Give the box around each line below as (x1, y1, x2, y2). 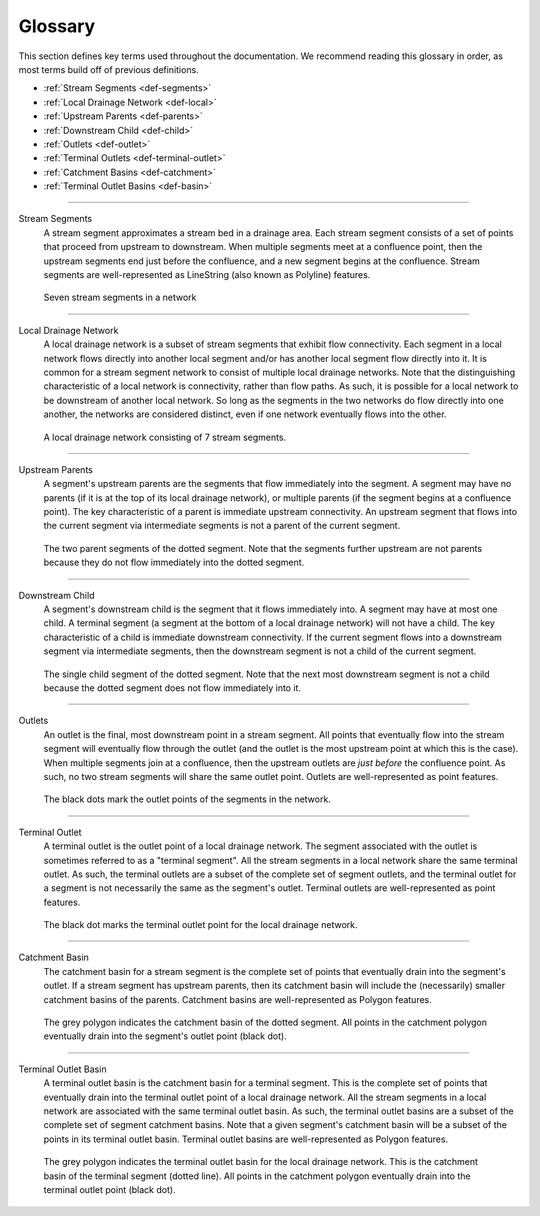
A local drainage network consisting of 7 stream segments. (43, 431, 287, 443)
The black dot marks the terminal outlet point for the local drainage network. (43, 919, 358, 931)
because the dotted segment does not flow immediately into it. (43, 682, 302, 694)
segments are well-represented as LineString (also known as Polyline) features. (43, 269, 371, 281)
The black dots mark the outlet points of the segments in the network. (43, 793, 332, 805)
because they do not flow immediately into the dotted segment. (43, 556, 305, 569)
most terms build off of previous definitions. (18, 63, 199, 75)
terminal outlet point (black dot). (43, 1183, 176, 1195)
